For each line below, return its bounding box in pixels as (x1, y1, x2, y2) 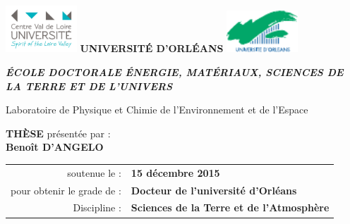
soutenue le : (67, 165, 121, 180)
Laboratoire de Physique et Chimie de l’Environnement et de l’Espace (6, 102, 308, 117)
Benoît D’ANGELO (6, 139, 104, 154)
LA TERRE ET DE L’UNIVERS (6, 78, 173, 93)
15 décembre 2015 (131, 165, 220, 180)
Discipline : (73, 200, 121, 215)
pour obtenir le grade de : (11, 182, 121, 197)
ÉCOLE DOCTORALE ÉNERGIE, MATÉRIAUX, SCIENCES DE (6, 65, 344, 80)
